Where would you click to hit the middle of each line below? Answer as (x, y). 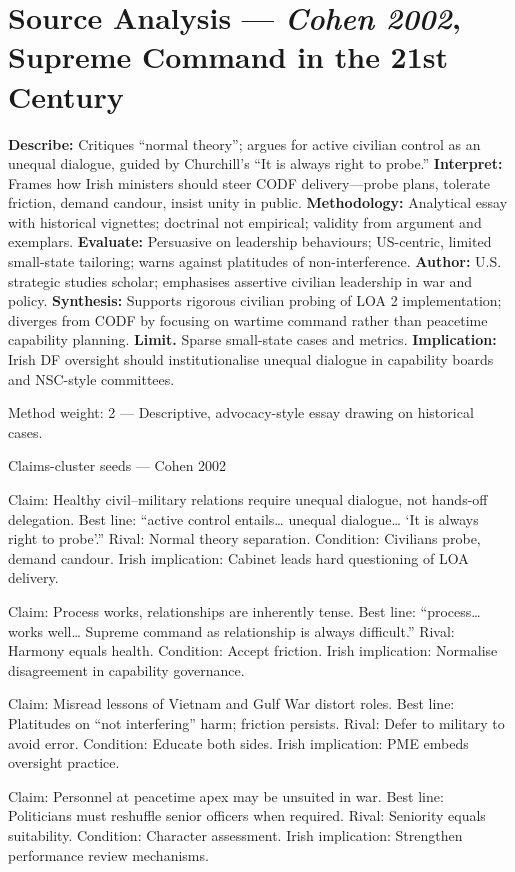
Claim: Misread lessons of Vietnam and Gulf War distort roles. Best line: (231, 703)
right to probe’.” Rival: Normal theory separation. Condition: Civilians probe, (244, 538)
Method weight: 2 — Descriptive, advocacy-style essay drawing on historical (241, 412)
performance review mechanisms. (108, 854)
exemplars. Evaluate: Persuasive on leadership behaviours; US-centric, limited (250, 241)
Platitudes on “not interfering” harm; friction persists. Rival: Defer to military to (256, 722)
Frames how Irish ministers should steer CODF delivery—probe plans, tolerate (249, 182)
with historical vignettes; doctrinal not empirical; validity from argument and (245, 221)
